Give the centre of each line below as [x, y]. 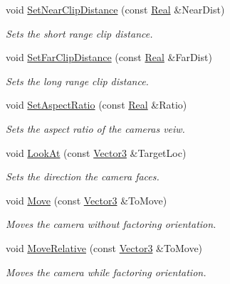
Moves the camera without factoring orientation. [111, 224]
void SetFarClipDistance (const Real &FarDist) [109, 57]
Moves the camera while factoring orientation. [106, 272]
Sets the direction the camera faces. [83, 176]
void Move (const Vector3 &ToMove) [87, 200]
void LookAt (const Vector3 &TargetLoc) [96, 152]
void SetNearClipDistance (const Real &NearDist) [115, 9]
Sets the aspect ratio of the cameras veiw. [95, 128]
